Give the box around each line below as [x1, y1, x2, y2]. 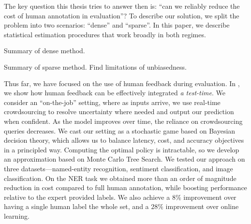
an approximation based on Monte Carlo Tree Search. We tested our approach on [4, 154, 245, 164]
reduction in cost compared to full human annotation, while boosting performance [4, 182, 247, 193]
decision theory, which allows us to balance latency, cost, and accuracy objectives [4, 135, 244, 145]
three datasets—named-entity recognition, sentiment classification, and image [4, 163, 233, 173]
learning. [4, 210, 30, 221]
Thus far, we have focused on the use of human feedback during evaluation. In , [4, 78, 240, 88]
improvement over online [165, 201, 239, 211]
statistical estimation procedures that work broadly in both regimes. [4, 29, 206, 39]
